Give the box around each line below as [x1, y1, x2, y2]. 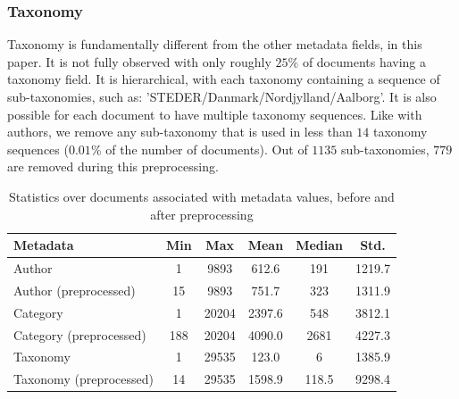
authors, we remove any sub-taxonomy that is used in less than [7, 122, 353, 141]
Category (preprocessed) [13, 325, 146, 344]
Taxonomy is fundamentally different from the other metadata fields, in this [7, 35, 422, 54]
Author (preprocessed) [13, 280, 136, 299]
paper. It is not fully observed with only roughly [7, 52, 271, 71]
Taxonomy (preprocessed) [13, 370, 154, 388]
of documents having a [302, 52, 427, 71]
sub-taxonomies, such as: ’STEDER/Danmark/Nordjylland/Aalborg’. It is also [7, 87, 437, 105]
